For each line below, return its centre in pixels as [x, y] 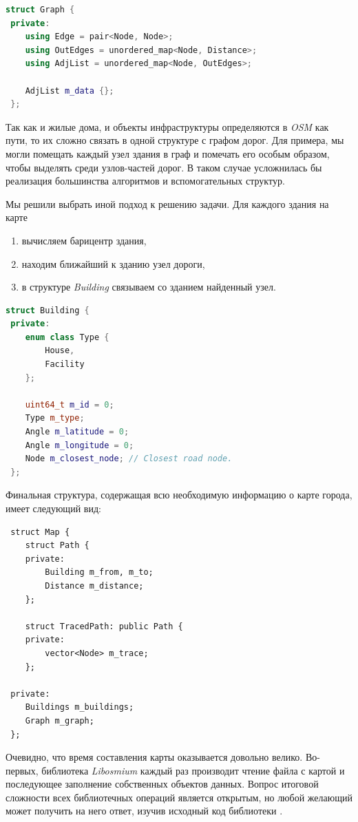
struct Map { [40, 532]
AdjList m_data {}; [70, 91]
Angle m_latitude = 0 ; [77, 432]
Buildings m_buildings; [80, 707]
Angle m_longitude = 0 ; [80, 445]
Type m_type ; [55, 418]
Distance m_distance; [94, 586]
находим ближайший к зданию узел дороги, [113, 263]
